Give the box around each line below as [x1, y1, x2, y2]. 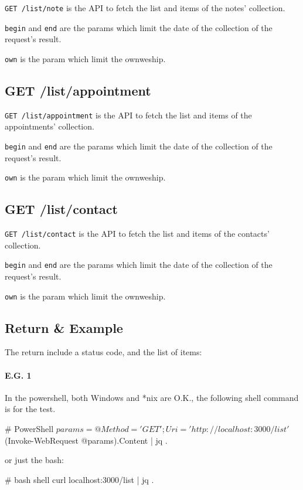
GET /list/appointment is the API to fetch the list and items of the [5, 108, 252, 121]
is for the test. [5, 403, 56, 415]
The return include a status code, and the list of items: [5, 346, 202, 358]
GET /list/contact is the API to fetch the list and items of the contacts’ [5, 227, 270, 240]
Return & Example [5, 318, 123, 336]
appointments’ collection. [5, 120, 94, 132]
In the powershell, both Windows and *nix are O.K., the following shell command [5, 391, 299, 403]
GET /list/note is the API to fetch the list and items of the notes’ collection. [5, 2, 285, 13]
